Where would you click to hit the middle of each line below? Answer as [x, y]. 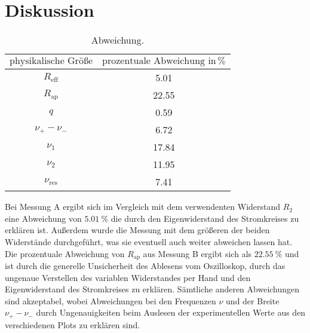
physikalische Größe [51, 61]
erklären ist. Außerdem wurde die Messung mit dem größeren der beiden [137, 230]
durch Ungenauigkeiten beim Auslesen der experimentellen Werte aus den [171, 312]
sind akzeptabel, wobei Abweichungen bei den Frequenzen [111, 300]
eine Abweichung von [43, 218]
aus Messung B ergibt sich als [197, 253]
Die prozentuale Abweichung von [65, 253]
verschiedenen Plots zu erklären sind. [73, 324]
